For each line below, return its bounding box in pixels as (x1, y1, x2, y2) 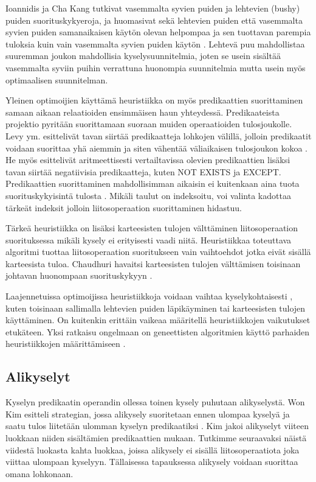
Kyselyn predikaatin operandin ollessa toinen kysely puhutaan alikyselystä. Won (5, 396, 305, 408)
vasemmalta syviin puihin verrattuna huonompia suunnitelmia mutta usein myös (5, 61, 306, 74)
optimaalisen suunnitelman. (5, 73, 108, 86)
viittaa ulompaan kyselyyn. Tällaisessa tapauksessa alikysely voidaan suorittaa (5, 455, 298, 468)
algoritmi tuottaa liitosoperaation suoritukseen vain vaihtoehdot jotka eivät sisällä (5, 245, 311, 258)
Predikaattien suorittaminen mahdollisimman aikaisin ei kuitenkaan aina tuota (5, 177, 300, 190)
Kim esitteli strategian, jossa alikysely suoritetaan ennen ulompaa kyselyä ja (5, 407, 290, 420)
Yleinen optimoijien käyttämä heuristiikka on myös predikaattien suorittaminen (5, 94, 303, 107)
